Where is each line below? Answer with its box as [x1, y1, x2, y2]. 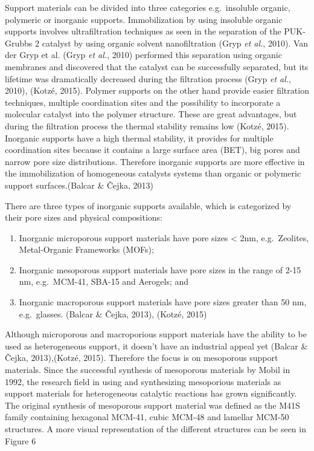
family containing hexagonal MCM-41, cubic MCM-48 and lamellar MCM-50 [5, 410, 289, 423]
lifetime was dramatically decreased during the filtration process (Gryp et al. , [5, 72, 291, 85]
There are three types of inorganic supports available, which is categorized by [5, 199, 292, 212]
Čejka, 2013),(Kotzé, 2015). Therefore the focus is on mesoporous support [5, 351, 278, 364]
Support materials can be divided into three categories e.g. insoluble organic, [5, 1, 290, 13]
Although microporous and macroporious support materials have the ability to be [5, 328, 307, 340]
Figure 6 [5, 434, 36, 447]
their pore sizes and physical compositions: [5, 211, 163, 224]
